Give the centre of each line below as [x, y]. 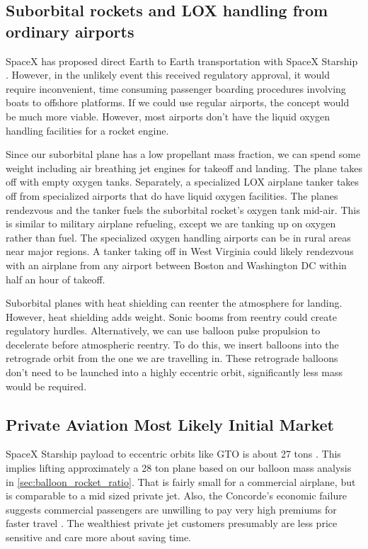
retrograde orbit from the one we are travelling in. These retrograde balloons [172, 358]
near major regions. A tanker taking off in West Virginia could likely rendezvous [180, 251]
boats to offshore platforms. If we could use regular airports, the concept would [178, 102]
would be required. [46, 386]
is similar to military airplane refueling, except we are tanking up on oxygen [171, 223]
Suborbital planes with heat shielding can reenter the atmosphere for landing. [174, 303]
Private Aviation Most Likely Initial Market [170, 424]
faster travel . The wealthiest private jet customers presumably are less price [172, 523]
